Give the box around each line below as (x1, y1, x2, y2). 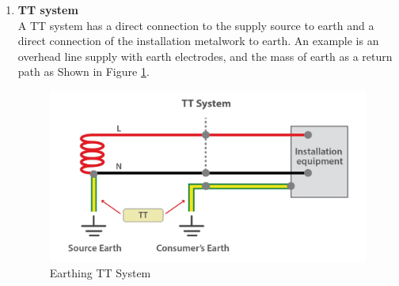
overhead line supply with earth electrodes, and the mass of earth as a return (17, 47, 393, 64)
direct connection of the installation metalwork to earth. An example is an (17, 32, 379, 49)
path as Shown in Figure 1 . (17, 63, 150, 80)
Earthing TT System (49, 265, 151, 281)
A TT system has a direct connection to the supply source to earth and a (17, 17, 374, 33)
